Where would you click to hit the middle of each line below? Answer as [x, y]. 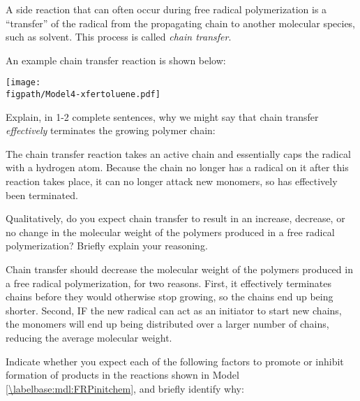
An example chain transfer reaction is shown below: [116, 60]
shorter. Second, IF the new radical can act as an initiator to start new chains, [174, 310]
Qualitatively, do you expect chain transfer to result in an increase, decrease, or [175, 218]
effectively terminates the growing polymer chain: [111, 130]
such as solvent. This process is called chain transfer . [119, 37]
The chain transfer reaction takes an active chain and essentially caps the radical [178, 153]
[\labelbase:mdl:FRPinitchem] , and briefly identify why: [125, 388]
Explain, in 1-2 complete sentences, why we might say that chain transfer [162, 116]
